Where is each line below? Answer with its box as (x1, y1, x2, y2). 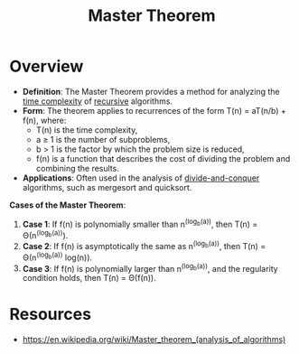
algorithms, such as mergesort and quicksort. (22, 182, 192, 192)
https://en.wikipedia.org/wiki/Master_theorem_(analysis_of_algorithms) (22, 334, 286, 345)
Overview (9, 56, 84, 77)
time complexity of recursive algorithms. (22, 96, 173, 107)
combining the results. (35, 163, 119, 173)
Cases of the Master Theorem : (9, 200, 126, 210)
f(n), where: (22, 115, 67, 126)
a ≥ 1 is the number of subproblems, (35, 134, 171, 144)
